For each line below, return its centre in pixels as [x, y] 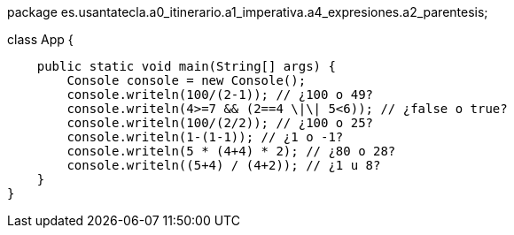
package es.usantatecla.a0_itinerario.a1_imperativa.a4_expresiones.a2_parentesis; [248, 12]
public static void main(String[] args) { [186, 66]
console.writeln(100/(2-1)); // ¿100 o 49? [220, 95]
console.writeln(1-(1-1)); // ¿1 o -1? [205, 137]
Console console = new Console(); [187, 80]
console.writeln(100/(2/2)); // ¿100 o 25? [220, 123]
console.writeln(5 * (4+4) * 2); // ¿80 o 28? [231, 151]
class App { [40, 39]
